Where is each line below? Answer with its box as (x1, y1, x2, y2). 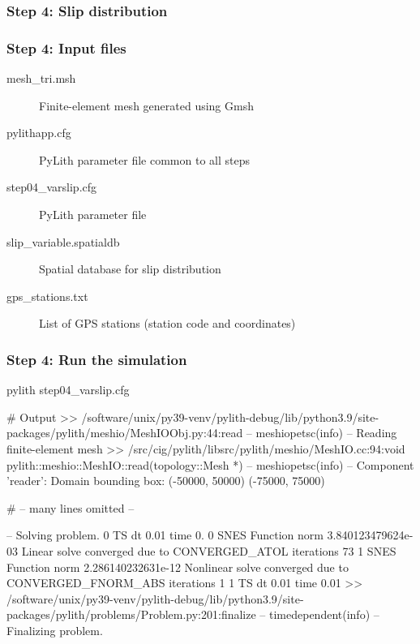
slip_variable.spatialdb (6, 233, 120, 250)
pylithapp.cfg (6, 124, 71, 141)
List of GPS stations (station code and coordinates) (39, 315, 296, 332)
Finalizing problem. (6, 621, 103, 638)
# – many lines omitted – (6, 499, 135, 516)
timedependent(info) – (269, 606, 379, 623)
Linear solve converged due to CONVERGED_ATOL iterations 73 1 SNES (21, 542, 396, 559)
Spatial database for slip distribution (39, 260, 221, 277)
